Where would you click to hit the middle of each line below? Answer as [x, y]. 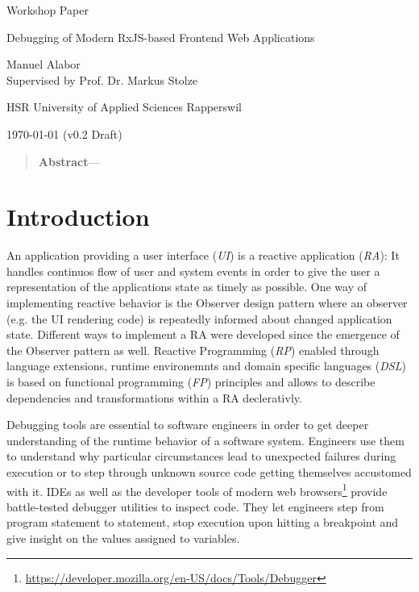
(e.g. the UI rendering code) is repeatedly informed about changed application [199, 318]
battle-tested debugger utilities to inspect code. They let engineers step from [195, 506]
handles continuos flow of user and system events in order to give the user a [193, 271]
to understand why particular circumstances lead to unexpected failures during [201, 456]
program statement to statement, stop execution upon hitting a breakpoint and [203, 522]
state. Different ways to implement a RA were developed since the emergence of [203, 334]
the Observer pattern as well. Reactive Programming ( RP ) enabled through [193, 350]
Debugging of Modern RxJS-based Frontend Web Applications [161, 37]
